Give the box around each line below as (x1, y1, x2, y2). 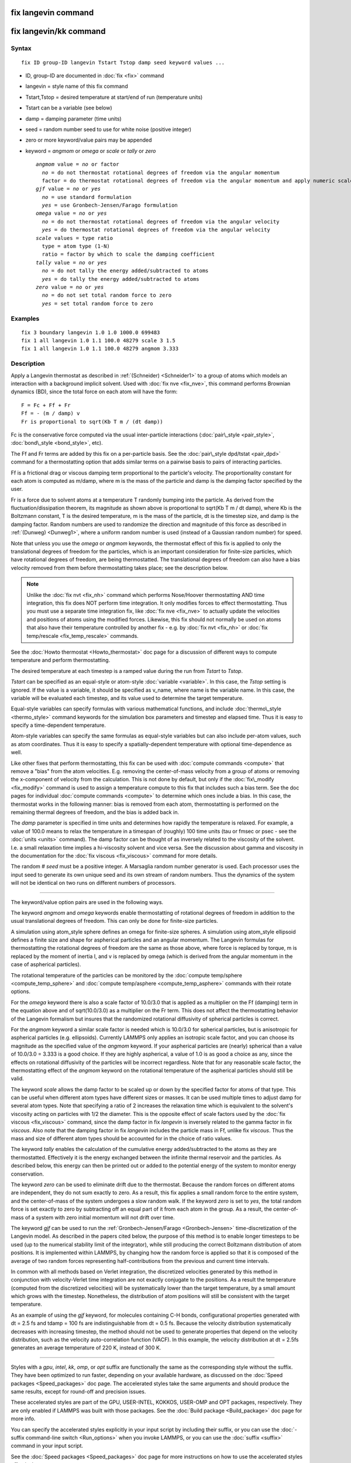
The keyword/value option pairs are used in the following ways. (11, 898, 164, 905)
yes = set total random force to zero (42, 300, 153, 307)
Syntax (11, 44, 32, 53)
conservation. (11, 1170, 44, 1177)
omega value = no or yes (36, 210, 107, 217)
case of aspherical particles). (11, 961, 81, 968)
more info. (11, 1415, 36, 1422)
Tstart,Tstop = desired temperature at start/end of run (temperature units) (25, 94, 203, 101)
